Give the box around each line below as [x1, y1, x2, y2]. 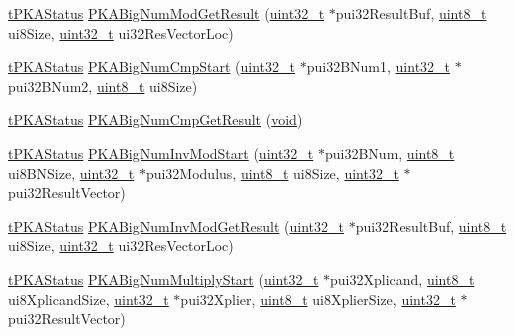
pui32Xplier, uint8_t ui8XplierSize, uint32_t [180, 288, 456, 309]
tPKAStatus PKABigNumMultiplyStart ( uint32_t [8, 268, 319, 289]
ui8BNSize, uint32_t [8, 162, 135, 183]
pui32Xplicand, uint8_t [330, 268, 475, 289]
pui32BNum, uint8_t [324, 142, 455, 163]
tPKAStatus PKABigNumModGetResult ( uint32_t [8, 3, 325, 23]
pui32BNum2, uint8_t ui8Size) [8, 75, 198, 96]
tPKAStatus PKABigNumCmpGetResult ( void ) [8, 109, 303, 130]
